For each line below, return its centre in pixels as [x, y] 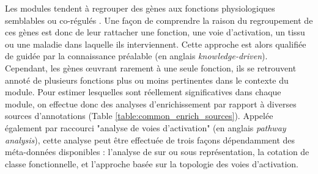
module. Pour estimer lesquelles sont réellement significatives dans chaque [143, 92]
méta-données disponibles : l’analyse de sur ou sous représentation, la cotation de [157, 152]
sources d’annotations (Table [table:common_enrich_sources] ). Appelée [139, 116]
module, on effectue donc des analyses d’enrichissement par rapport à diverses [151, 103]
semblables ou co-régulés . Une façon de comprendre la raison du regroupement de [159, 20]
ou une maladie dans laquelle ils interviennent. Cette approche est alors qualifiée [156, 44]
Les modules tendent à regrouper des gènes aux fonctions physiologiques [140, 8]
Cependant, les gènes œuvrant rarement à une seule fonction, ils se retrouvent [151, 67]
